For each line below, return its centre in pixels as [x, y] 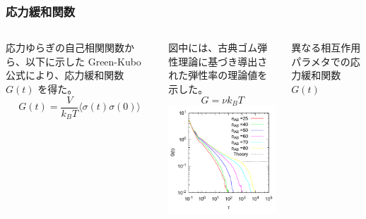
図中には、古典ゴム [213, 48]
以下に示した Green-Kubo [83, 61]
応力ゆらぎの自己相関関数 [65, 48]
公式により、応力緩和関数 [65, 75]
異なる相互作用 [326, 48]
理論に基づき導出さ [223, 61]
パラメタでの [321, 61]
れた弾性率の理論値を [218, 75]
